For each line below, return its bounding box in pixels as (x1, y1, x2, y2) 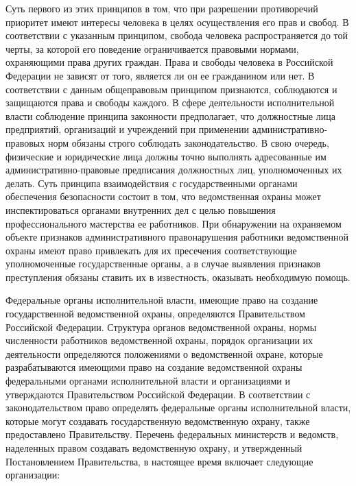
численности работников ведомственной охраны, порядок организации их (5, 333, 313, 348)
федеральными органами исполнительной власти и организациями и (5, 374, 290, 388)
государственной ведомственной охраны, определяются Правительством (5, 306, 305, 321)
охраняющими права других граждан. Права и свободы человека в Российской (5, 55, 333, 69)
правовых (5, 135, 45, 149)
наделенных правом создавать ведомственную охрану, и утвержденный (5, 441, 302, 454)
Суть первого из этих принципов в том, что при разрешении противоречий (5, 1, 318, 15)
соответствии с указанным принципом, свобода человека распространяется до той (5, 28, 348, 42)
